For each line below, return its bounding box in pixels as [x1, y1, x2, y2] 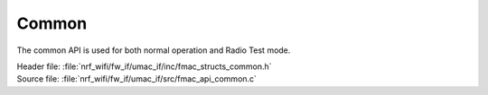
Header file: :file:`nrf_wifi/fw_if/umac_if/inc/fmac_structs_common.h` [16, 61, 272, 72]
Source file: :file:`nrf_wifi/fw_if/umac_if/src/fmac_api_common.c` [16, 73, 258, 84]
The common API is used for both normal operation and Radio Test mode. [16, 45, 291, 56]
